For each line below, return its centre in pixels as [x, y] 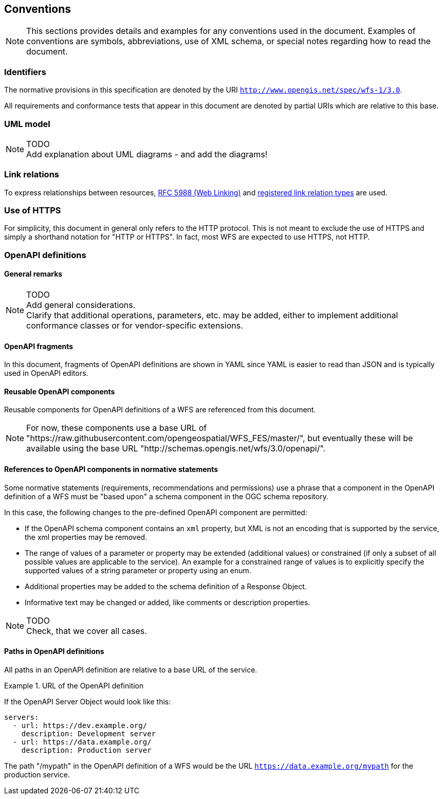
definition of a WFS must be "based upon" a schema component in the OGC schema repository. [166, 496]
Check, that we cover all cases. [87, 631]
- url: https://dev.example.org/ [80, 725]
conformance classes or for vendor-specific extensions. [135, 326]
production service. [37, 774]
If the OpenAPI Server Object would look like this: [88, 701]
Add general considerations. [81, 305]
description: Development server [89, 733]
